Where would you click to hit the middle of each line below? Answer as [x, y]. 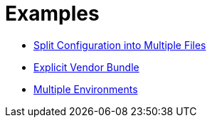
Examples [52, 14]
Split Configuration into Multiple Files [120, 45]
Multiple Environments [86, 89]
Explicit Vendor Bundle [86, 67]
